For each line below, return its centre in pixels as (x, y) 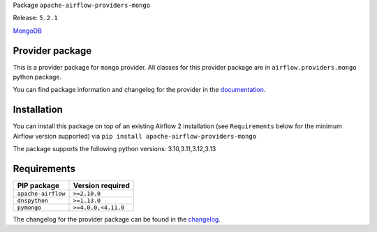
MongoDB (27, 31)
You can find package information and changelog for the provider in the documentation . (139, 90)
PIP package (38, 186)
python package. (37, 77)
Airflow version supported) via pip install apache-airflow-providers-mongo (135, 136)
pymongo (29, 208)
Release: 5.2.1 (36, 18)
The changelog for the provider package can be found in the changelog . (117, 219)
